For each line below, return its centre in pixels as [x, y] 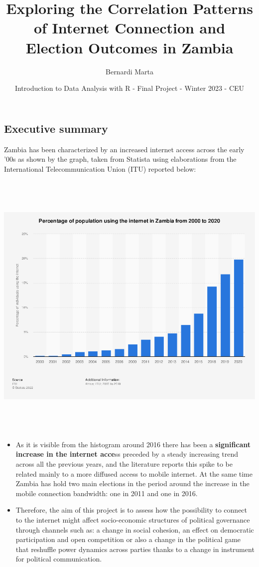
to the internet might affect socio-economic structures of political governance [133, 520]
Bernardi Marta [129, 71]
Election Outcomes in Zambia [129, 47]
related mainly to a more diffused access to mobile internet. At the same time [134, 473]
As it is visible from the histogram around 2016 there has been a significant [133, 444]
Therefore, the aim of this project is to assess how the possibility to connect [131, 510]
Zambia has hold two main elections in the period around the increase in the [132, 483]
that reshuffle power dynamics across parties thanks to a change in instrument [135, 549]
